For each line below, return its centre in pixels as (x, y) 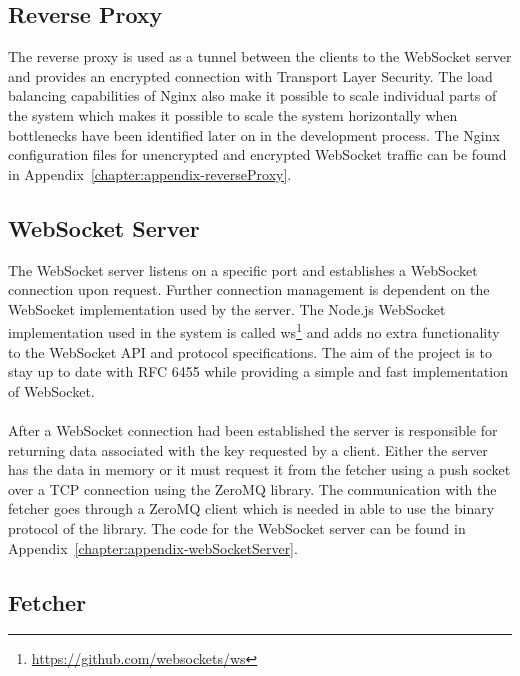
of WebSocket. (51, 390)
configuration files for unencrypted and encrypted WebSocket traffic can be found (257, 154)
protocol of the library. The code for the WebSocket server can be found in (237, 527)
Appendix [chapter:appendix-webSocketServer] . (153, 547)
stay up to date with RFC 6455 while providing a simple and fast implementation (258, 371)
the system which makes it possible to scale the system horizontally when (233, 114)
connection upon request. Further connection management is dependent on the (249, 289)
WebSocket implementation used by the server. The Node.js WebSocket (227, 308)
